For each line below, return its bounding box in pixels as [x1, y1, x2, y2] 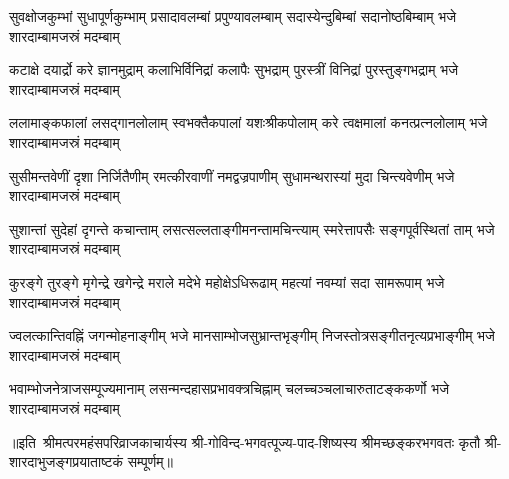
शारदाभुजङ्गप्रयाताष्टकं [9, 451, 124, 472]
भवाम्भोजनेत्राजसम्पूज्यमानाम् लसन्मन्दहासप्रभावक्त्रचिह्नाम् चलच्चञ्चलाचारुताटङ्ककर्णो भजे [9, 378, 450, 399]
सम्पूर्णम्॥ [127, 451, 173, 472]
